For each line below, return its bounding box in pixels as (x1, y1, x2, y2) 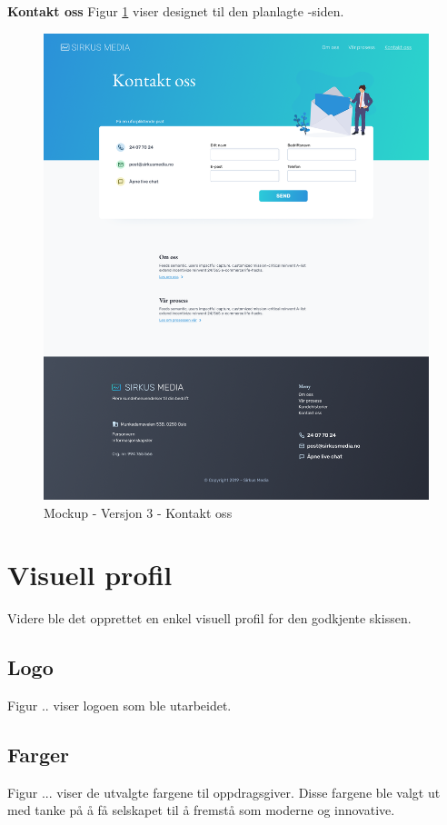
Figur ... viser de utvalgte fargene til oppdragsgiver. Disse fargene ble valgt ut (7, 782, 441, 801)
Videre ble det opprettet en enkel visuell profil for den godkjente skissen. (7, 609, 412, 628)
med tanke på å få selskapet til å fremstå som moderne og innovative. (7, 800, 395, 820)
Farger (7, 741, 69, 768)
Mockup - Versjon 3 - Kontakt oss (44, 502, 233, 522)
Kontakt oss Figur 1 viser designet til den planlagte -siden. (7, 2, 344, 20)
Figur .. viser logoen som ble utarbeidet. (7, 696, 232, 715)
